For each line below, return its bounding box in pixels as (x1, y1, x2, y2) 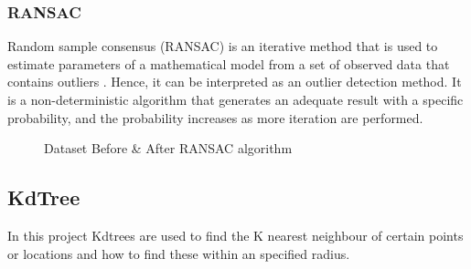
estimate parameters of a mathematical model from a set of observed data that (7, 54, 450, 73)
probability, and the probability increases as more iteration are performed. (7, 108, 423, 127)
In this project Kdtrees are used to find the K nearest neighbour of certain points (7, 225, 464, 244)
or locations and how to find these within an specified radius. (7, 243, 350, 263)
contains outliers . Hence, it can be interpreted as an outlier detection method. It (7, 72, 462, 91)
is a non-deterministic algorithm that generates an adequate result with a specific (7, 90, 464, 109)
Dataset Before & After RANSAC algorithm (44, 139, 293, 158)
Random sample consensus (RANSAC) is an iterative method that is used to (7, 36, 438, 56)
